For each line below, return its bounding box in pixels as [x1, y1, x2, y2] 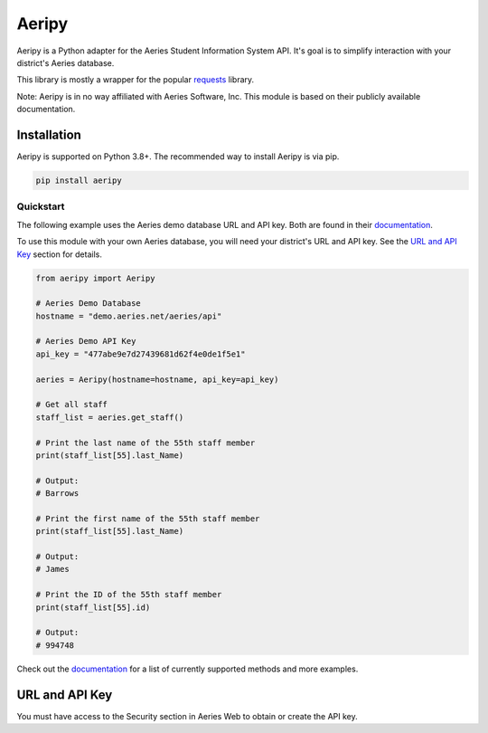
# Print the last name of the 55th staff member [35, 437, 256, 448]
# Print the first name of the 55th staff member [35, 513, 260, 524]
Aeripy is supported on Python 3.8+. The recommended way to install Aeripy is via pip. [16, 151, 340, 162]
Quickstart [16, 200, 65, 213]
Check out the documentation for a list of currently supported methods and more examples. [16, 663, 359, 674]
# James [35, 564, 70, 575]
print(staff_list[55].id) [35, 602, 151, 613]
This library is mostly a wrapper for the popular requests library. [16, 74, 255, 85]
